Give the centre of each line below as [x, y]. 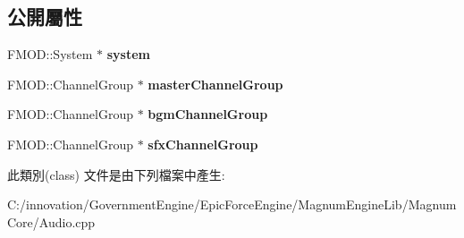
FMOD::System [50, 54]
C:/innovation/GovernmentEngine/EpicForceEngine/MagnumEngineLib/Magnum [232, 204]
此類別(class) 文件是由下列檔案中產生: [116, 174]
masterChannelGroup [215, 84]
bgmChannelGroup [208, 114]
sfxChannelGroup [203, 144]
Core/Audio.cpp [51, 221]
